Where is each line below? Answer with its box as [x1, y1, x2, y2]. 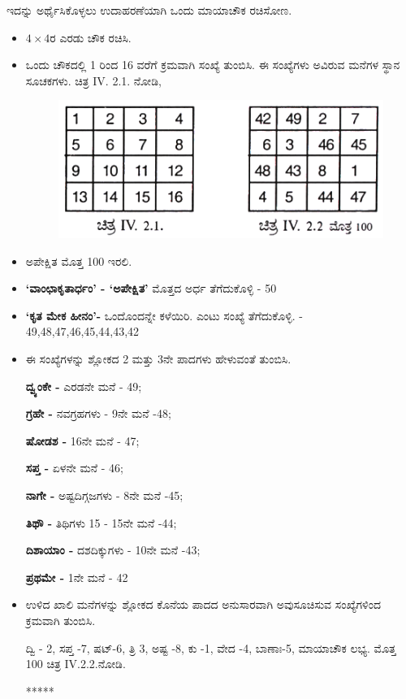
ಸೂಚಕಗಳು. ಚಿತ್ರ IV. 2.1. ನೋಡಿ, [25, 72, 162, 89]
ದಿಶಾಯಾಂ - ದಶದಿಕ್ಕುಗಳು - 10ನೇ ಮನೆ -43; [25, 541, 201, 558]
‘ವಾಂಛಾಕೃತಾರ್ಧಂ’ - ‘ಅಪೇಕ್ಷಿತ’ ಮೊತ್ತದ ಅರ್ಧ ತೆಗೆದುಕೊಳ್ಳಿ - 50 [25, 280, 277, 297]
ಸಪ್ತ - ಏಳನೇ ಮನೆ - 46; [25, 459, 123, 476]
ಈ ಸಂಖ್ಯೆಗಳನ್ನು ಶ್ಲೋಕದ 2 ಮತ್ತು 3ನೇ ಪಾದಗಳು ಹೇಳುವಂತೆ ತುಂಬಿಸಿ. [25, 349, 292, 367]
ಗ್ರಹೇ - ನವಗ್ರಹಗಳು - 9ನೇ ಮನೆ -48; [25, 405, 171, 422]
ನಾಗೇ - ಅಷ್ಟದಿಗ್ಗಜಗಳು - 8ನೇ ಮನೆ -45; [25, 486, 184, 503]
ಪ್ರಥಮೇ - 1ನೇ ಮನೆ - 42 [25, 568, 128, 585]
